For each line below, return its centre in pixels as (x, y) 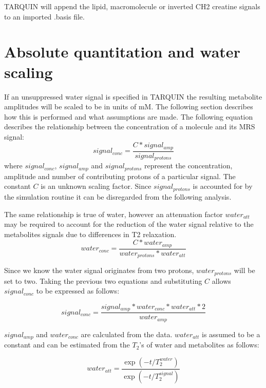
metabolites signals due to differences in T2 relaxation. (90, 234)
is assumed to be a (231, 334)
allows (221, 280)
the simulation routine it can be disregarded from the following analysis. (118, 196)
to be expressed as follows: (78, 291)
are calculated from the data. (127, 334)
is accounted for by (223, 186)
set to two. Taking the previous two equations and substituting (103, 280)
